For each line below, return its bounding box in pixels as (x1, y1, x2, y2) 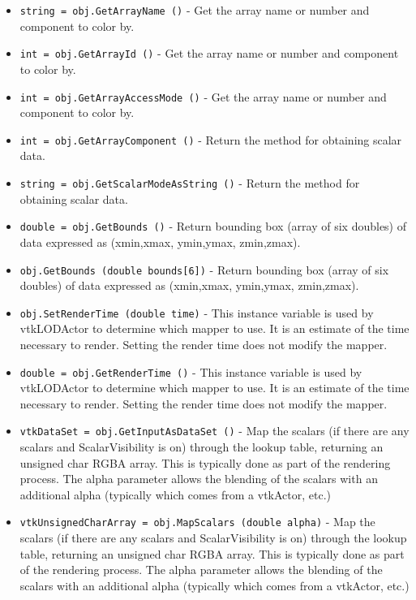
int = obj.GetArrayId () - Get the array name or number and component (19, 45, 399, 62)
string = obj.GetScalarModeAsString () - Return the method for (19, 175, 360, 191)
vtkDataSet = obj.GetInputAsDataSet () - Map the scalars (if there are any (19, 422, 410, 439)
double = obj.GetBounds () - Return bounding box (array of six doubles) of (19, 218, 407, 235)
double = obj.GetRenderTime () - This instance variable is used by (19, 363, 362, 380)
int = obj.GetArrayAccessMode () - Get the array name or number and (19, 88, 387, 105)
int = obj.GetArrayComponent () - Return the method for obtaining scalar (19, 131, 402, 148)
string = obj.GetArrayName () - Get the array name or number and (19, 2, 370, 18)
